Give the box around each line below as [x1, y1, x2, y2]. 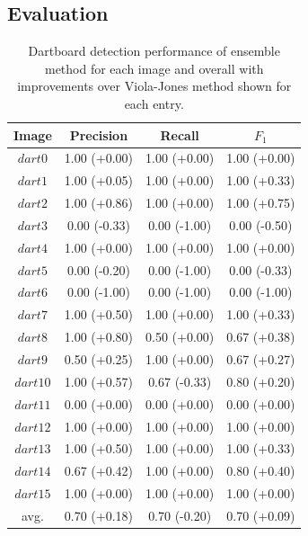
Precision [69, 125, 128, 144]
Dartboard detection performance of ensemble [28, 41, 280, 60]
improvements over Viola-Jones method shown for [17, 76, 292, 95]
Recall [160, 125, 199, 144]
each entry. [124, 94, 184, 112]
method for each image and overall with [44, 58, 264, 77]
